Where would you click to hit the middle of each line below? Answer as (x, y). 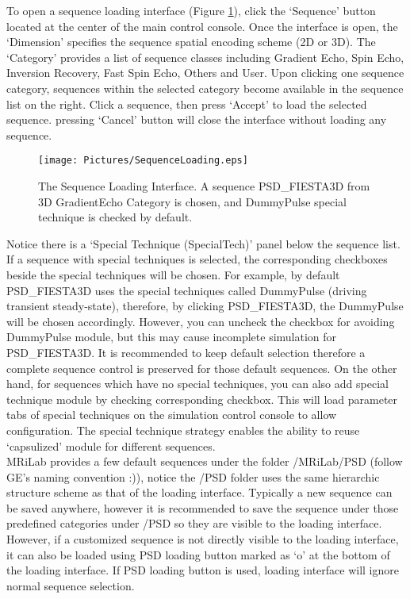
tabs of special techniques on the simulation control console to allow (172, 415)
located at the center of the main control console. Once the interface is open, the (202, 26)
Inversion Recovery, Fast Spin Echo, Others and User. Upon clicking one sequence (205, 73)
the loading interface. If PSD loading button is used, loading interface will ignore (203, 570)
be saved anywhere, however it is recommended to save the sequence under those (203, 507)
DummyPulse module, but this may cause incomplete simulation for (172, 337)
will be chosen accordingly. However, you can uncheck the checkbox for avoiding (201, 321)
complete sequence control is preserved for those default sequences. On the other (202, 368)
